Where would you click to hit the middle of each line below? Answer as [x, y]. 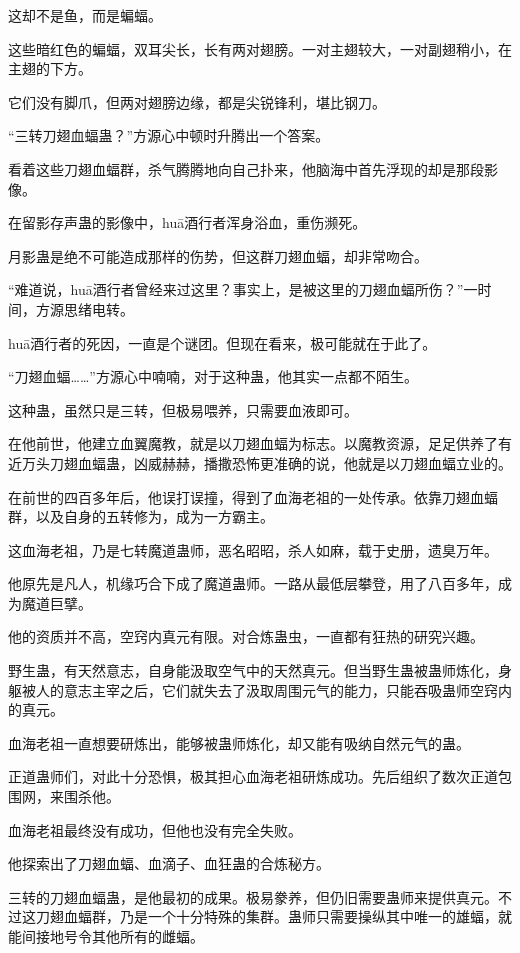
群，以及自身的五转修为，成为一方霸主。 [141, 516]
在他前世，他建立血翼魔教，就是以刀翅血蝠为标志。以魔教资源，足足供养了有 [260, 443]
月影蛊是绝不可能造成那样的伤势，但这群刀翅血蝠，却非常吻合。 [218, 255]
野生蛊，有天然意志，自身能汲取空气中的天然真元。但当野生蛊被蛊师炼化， [253, 670]
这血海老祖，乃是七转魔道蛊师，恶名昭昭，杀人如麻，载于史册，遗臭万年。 [253, 549]
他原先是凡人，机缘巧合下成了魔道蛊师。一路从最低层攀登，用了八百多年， [253, 583]
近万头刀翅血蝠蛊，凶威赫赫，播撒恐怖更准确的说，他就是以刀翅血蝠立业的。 [260, 462]
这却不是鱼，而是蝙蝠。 [85, 15]
